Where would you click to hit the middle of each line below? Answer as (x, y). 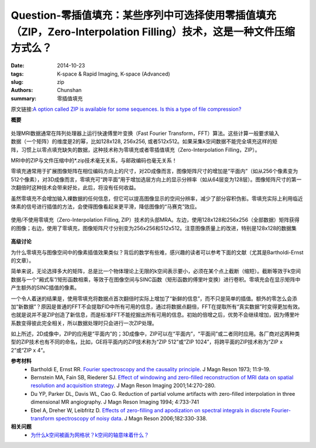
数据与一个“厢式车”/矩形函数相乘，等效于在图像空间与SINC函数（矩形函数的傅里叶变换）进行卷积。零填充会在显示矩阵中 (156, 279)
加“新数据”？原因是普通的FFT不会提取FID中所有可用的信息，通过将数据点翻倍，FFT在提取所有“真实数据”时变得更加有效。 (157, 306)
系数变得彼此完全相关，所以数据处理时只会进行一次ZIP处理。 (84, 323)
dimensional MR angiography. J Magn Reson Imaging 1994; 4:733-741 (115, 402)
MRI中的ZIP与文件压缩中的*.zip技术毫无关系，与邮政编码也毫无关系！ (94, 161)
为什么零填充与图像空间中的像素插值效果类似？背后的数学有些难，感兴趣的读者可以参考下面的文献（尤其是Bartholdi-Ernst (157, 252)
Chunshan (69, 90)
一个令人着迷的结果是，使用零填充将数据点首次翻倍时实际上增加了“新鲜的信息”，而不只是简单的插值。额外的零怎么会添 (154, 298)
